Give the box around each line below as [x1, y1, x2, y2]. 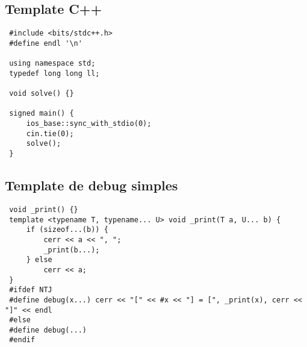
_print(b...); [43, 245, 100, 254]
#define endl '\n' [9, 39, 82, 48]
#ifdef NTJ [9, 286, 52, 295]
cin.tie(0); [26, 129, 74, 138]
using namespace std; [9, 59, 96, 68]
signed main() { [9, 109, 74, 118]
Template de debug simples [5, 176, 178, 195]
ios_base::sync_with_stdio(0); [26, 119, 152, 128]
